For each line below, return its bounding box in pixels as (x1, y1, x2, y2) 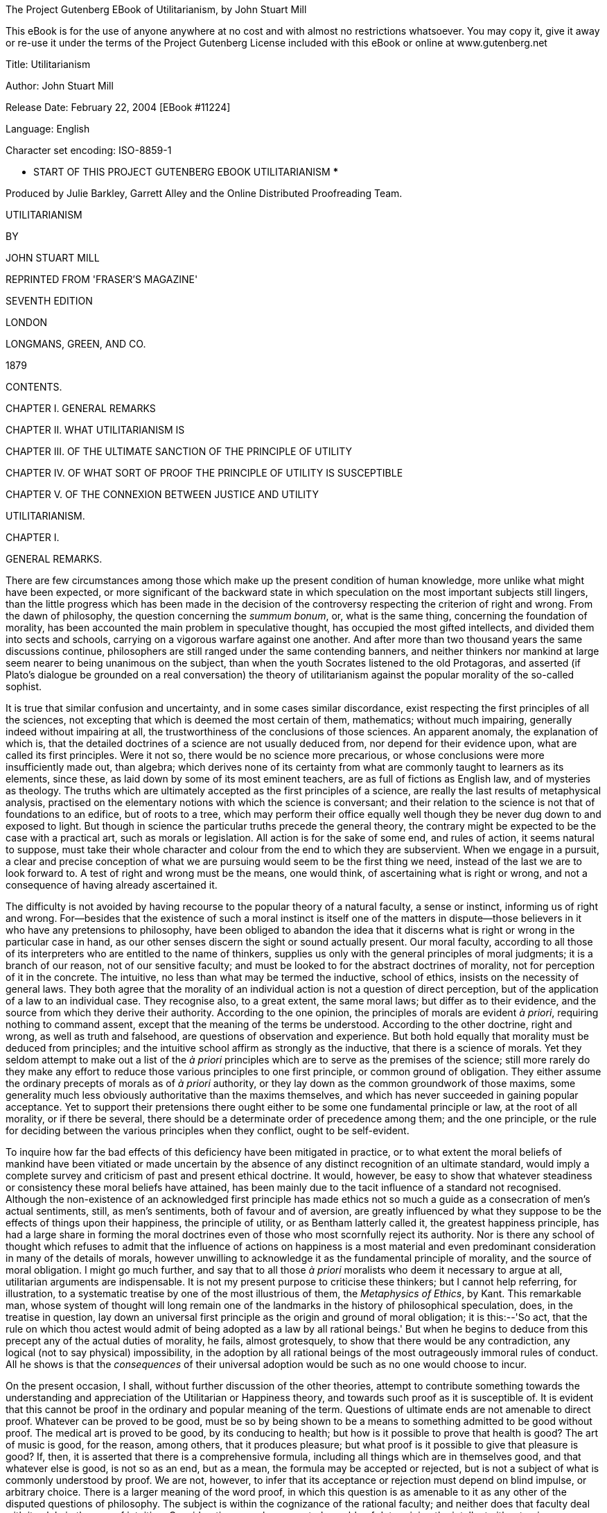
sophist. (6, 681, 42, 692)
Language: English (6, 123, 90, 135)
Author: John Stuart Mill (6, 80, 114, 92)
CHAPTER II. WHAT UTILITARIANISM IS (6, 424, 185, 436)
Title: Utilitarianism (6, 58, 91, 70)
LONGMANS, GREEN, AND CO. (6, 338, 146, 350)
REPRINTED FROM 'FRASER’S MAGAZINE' (6, 273, 198, 285)
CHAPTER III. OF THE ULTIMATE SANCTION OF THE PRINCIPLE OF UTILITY (6, 445, 353, 457)
